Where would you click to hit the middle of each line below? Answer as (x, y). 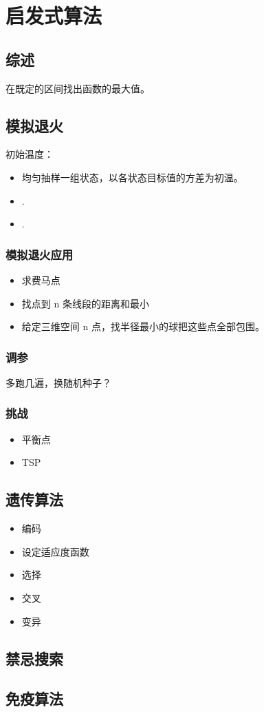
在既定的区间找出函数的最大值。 (78, 88)
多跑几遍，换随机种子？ (58, 382)
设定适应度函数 (55, 551)
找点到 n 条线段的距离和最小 (85, 303)
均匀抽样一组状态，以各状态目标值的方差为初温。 (132, 177)
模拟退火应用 (40, 254)
